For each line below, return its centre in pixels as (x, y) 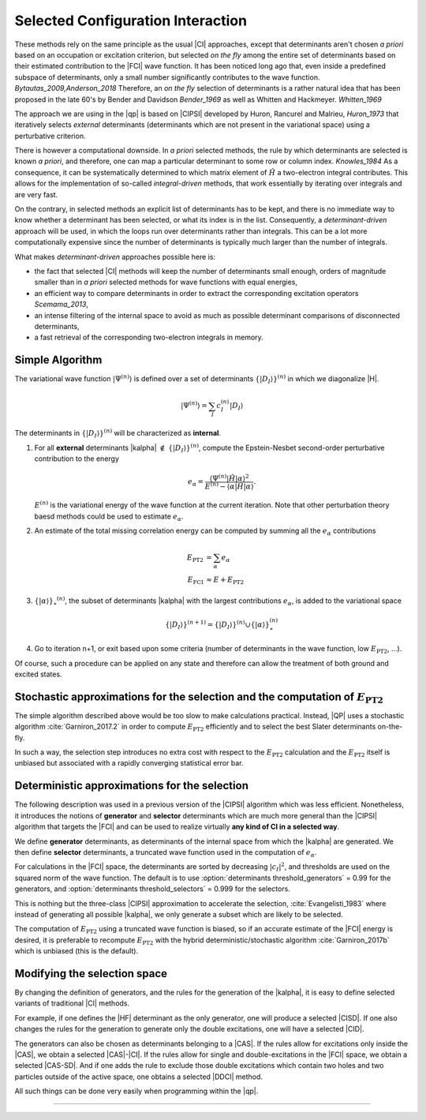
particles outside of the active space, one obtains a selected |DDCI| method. (139, 1077)
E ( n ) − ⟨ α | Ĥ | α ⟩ (229, 485)
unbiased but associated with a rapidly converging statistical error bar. (129, 763)
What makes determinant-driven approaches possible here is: (115, 257)
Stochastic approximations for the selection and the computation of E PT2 (199, 698)
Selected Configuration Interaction (131, 21)
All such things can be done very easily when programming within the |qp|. (136, 1091)
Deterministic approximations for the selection (131, 786)
